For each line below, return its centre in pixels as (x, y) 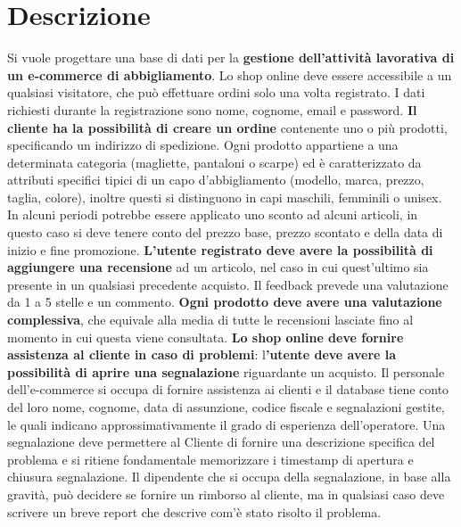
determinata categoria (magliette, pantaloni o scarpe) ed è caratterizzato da (214, 162)
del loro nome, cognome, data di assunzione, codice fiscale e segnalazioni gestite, (226, 407)
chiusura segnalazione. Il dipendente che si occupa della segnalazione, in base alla (229, 477)
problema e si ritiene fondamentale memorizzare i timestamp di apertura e (210, 459)
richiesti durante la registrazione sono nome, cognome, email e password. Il (212, 109)
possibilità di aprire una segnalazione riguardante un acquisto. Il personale (226, 371)
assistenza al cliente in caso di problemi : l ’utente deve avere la (202, 354)
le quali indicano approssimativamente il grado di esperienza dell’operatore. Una (226, 424)
